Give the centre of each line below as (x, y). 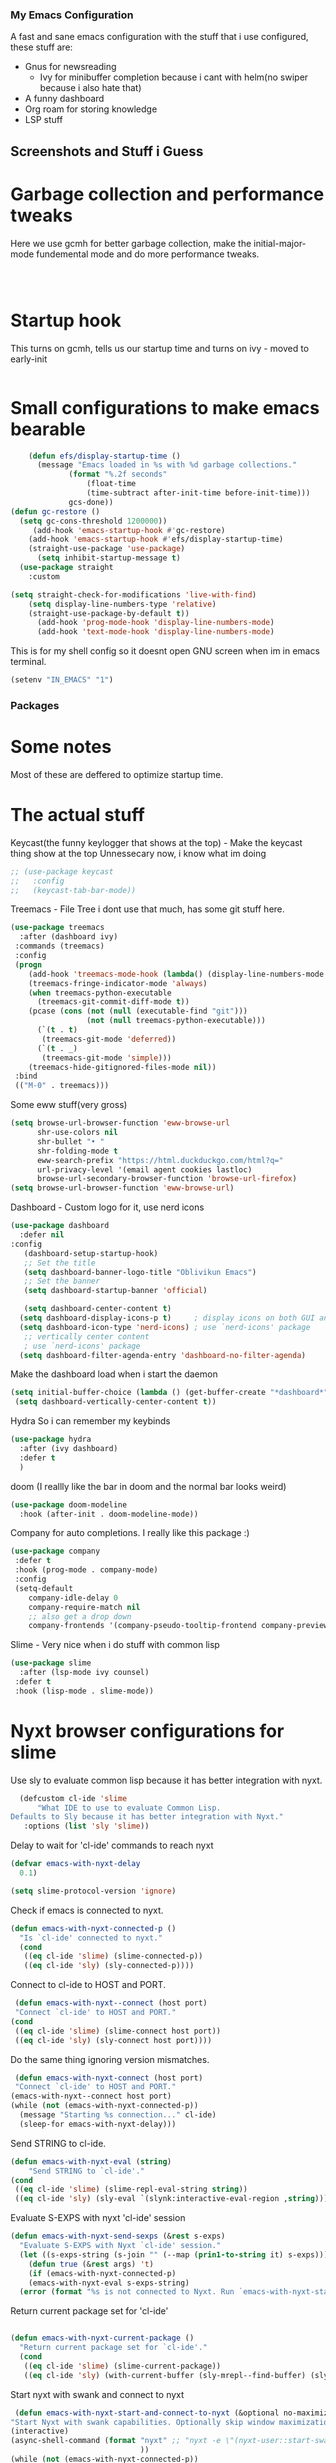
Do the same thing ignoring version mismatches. (110, 2059)
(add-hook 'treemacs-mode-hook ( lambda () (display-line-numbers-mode (176, 974)
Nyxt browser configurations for (147, 1730)
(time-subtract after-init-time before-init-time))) (198, 493)
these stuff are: (41, 47)
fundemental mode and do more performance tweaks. (148, 254)
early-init (29, 359)
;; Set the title (60, 1263)
